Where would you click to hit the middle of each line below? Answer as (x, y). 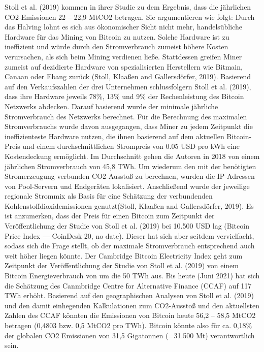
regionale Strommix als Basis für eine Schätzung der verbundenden (109, 196)
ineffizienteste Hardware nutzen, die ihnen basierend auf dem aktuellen (114, 136)
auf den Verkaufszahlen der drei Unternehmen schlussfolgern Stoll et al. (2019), (128, 86)
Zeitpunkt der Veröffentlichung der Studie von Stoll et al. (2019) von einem (122, 265)
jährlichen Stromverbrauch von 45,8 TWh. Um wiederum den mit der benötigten (130, 166)
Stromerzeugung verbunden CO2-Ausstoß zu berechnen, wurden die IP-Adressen (130, 176)
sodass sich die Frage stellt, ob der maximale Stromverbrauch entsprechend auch (130, 246)
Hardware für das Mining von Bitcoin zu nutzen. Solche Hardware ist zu (117, 36)
